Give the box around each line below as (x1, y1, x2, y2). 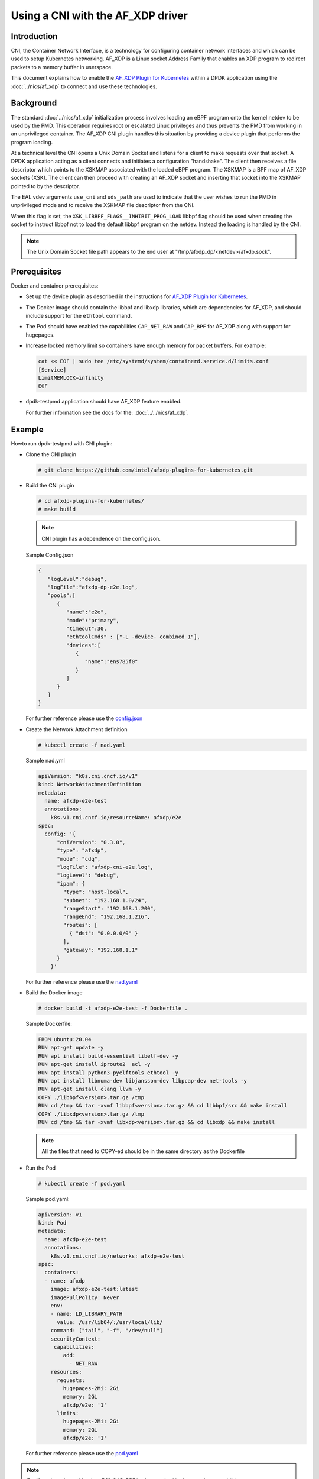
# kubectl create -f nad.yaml (38, 741, 126, 748)
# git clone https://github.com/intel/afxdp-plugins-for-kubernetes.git (38, 467, 253, 473)
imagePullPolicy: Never (50, 1294, 119, 1301)
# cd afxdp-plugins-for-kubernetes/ (38, 498, 145, 505)
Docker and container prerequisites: (11, 282, 99, 289)
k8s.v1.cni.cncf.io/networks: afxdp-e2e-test (50, 1252, 185, 1260)
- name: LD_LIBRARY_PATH (50, 1310, 123, 1317)
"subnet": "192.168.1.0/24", (63, 897, 148, 903)
